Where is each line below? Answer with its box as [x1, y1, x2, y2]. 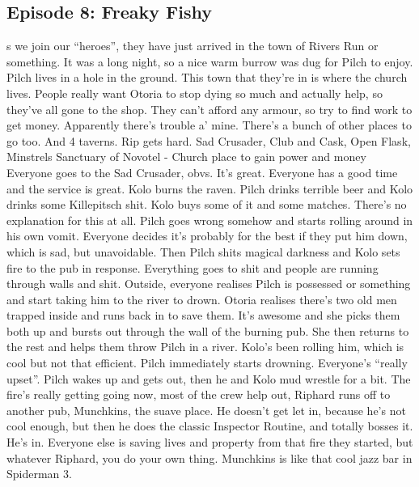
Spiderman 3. [6, 465, 72, 482]
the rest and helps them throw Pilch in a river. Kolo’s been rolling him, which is [6, 338, 404, 355]
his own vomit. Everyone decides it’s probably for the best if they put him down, [6, 227, 408, 244]
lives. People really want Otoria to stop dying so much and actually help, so [6, 84, 383, 101]
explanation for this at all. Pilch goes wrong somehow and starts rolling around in [6, 211, 413, 228]
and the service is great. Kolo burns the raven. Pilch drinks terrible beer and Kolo [6, 180, 413, 197]
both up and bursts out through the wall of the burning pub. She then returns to [6, 322, 409, 339]
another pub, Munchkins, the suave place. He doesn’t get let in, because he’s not [6, 401, 406, 418]
